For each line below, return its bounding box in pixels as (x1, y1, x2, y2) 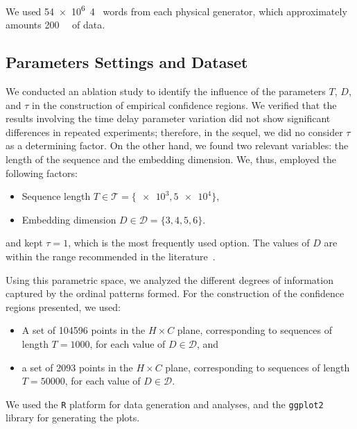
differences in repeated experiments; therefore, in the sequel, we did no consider (6, 124, 343, 139)
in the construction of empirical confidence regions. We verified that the (32, 97, 337, 112)
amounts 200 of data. (6, 17, 105, 32)
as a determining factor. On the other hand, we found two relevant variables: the (6, 138, 349, 153)
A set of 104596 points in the (21, 323, 146, 337)
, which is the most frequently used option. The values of (68, 235, 310, 250)
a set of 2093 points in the (21, 360, 133, 374)
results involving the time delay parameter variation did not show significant (6, 111, 331, 126)
